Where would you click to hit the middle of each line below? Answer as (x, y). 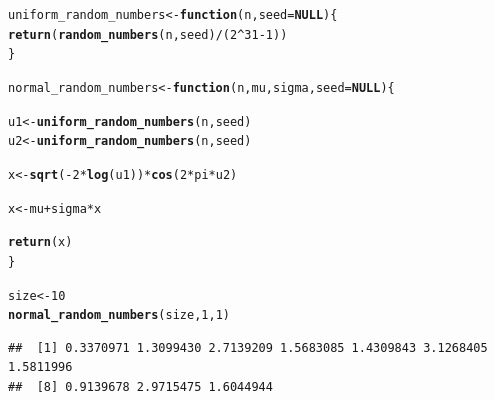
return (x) (40, 242)
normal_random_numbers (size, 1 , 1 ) (119, 315)
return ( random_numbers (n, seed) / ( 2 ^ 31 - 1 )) (148, 34)
